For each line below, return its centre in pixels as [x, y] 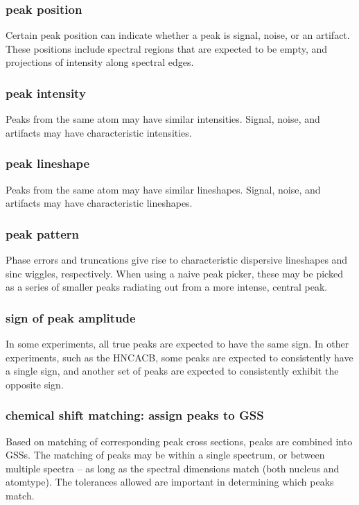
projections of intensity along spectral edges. [100, 62]
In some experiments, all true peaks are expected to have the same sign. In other [177, 344]
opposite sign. [35, 384]
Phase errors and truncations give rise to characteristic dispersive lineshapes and [177, 260]
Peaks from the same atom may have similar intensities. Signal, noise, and [163, 119]
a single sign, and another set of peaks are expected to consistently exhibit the [172, 371]
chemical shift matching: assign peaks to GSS [135, 415]
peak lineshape [48, 163]
